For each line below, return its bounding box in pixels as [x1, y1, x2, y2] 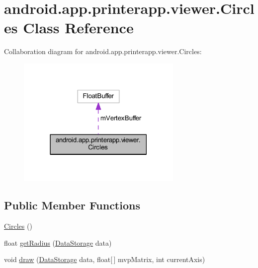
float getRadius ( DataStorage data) [4, 237, 112, 248]
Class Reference [23, 17, 134, 38]
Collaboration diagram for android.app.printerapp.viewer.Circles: [4, 46, 202, 57]
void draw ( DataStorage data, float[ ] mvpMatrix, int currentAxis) [4, 254, 205, 265]
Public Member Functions [4, 198, 140, 213]
